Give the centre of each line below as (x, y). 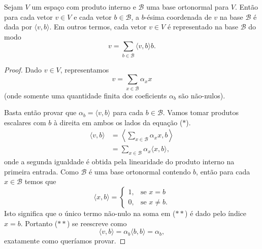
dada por (18, 27)
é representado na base (203, 27)
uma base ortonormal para (188, 7)
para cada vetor (28, 16)
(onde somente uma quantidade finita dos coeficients (86, 95)
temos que (40, 181)
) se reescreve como (97, 223)
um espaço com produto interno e (84, 7)
